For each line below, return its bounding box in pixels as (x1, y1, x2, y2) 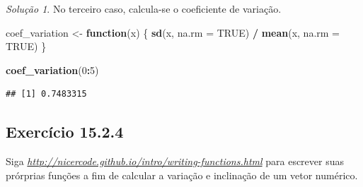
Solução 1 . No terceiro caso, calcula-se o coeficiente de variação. (6, 1, 282, 16)
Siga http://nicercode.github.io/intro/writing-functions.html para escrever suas (6, 154, 345, 169)
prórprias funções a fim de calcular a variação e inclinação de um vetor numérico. (6, 167, 358, 182)
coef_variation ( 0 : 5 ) (6, 62, 99, 77)
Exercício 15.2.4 (6, 121, 124, 143)
